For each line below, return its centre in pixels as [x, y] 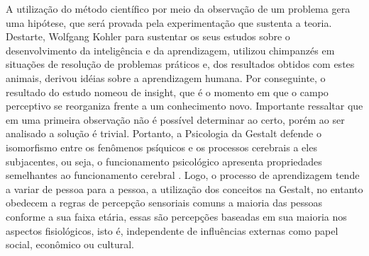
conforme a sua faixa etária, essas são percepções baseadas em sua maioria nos [176, 216]
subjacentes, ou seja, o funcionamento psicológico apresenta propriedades [164, 161]
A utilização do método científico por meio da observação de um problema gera [178, 8]
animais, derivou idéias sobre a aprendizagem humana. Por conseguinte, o [166, 77]
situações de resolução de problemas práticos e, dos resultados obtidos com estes [180, 64]
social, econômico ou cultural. [70, 244]
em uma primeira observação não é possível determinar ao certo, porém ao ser [175, 119]
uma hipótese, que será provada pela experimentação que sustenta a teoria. [169, 22]
